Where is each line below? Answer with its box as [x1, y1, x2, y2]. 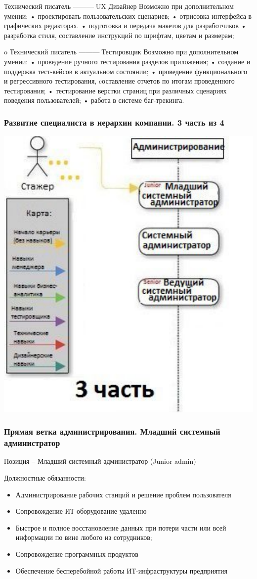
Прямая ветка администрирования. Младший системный [4, 425, 220, 438]
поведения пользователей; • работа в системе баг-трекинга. [4, 95, 184, 105]
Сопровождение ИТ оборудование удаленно [15, 506, 147, 516]
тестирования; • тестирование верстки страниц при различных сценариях [4, 85, 227, 95]
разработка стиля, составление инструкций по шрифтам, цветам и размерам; [4, 30, 234, 40]
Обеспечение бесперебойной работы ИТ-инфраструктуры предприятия [15, 565, 227, 576]
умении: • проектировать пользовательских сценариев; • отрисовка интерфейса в [4, 10, 252, 21]
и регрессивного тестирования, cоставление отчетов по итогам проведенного [4, 76, 235, 86]
